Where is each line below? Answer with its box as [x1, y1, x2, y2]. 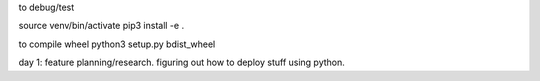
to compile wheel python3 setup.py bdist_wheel [18, 38, 216, 50]
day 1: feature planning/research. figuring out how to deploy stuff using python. [18, 56, 345, 69]
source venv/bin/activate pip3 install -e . [18, 20, 185, 32]
